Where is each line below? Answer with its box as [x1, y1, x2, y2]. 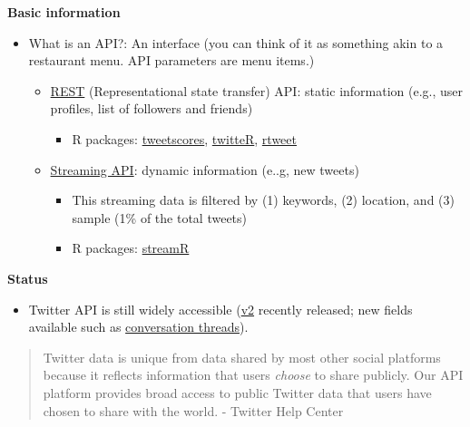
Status [7, 268, 48, 287]
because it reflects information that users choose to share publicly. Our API [43, 365, 464, 384]
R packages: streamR [72, 238, 190, 257]
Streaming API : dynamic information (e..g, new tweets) [50, 160, 359, 179]
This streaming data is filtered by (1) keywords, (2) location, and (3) [72, 190, 455, 209]
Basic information [7, 3, 121, 21]
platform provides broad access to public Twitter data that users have [43, 383, 432, 402]
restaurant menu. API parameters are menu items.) [28, 51, 315, 70]
